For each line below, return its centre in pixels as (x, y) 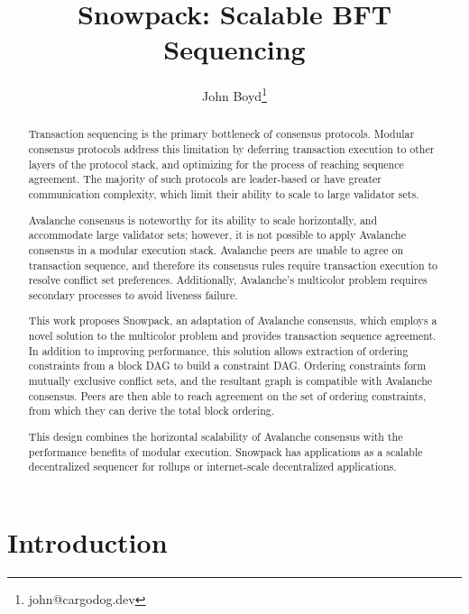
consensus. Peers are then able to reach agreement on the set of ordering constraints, (227, 395)
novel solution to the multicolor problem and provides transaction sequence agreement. (232, 336)
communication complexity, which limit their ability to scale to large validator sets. (224, 193)
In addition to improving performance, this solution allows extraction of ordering (218, 350)
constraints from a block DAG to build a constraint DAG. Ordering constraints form (227, 366)
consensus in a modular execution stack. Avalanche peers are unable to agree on (216, 249)
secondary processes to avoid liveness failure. (133, 294)
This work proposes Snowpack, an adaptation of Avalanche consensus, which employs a (233, 321)
